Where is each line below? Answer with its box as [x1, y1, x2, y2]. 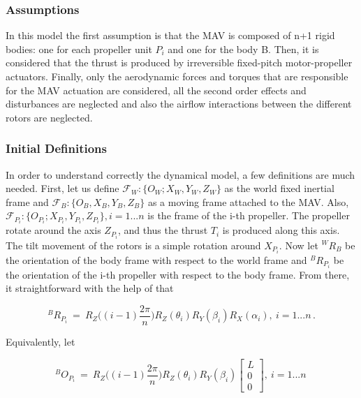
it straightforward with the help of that [6, 281, 174, 295]
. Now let [279, 237, 318, 252]
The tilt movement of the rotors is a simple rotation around [6, 237, 261, 252]
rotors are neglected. [6, 110, 93, 124]
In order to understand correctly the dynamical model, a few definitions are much [6, 167, 355, 182]
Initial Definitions [6, 140, 107, 157]
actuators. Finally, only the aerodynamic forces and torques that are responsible [6, 69, 348, 83]
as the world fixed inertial [224, 181, 334, 196]
